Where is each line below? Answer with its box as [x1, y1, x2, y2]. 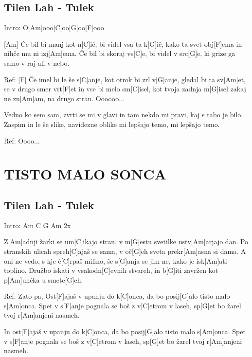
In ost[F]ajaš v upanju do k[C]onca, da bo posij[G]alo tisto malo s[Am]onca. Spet [4, 326, 246, 337]
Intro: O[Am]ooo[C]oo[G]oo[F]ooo [4, 22, 104, 33]
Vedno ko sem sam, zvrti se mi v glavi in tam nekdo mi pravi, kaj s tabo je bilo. [4, 109, 243, 120]
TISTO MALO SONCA [4, 164, 166, 184]
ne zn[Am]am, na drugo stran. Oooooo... [4, 93, 125, 103]
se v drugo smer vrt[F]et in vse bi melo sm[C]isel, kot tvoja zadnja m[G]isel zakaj [4, 84, 246, 94]
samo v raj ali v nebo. [4, 57, 70, 68]
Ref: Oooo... [4, 135, 40, 145]
